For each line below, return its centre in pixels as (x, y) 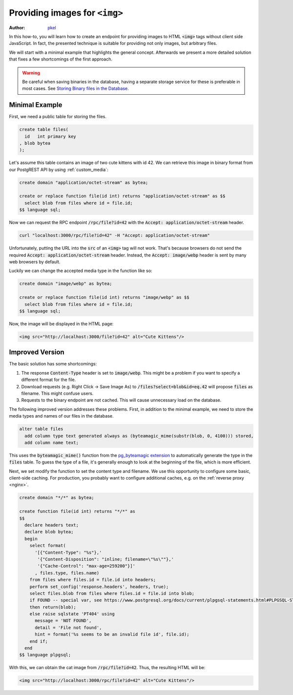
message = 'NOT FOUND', (63, 621)
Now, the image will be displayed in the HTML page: (61, 324)
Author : (17, 27)
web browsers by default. (35, 262)
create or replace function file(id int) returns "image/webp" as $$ (104, 297)
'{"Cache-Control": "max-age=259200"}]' (86, 566)
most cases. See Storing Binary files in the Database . (75, 88)
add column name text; (52, 442)
